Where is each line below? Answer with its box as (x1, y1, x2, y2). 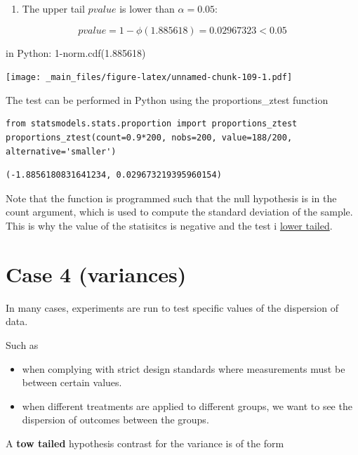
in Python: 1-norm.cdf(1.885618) (6, 45, 146, 60)
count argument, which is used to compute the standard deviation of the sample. (6, 204, 353, 219)
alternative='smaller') (6, 146, 117, 157)
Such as (6, 337, 39, 352)
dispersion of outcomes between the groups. (22, 412, 209, 427)
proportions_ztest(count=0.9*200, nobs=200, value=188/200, (6, 133, 293, 143)
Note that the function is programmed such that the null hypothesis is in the (6, 190, 337, 205)
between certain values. (22, 375, 122, 390)
